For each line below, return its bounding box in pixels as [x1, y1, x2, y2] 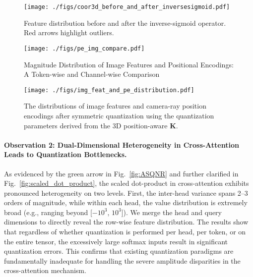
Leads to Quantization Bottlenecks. [4, 149, 127, 160]
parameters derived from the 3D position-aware [24, 120, 168, 130]
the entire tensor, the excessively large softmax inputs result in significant [4, 236, 228, 246]
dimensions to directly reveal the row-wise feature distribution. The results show [4, 217, 249, 227]
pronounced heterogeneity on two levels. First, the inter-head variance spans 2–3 [4, 187, 248, 198]
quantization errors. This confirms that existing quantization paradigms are [4, 246, 234, 256]
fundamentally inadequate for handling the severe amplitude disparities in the [4, 255, 241, 266]
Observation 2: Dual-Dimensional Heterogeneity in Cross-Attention [4, 139, 239, 150]
